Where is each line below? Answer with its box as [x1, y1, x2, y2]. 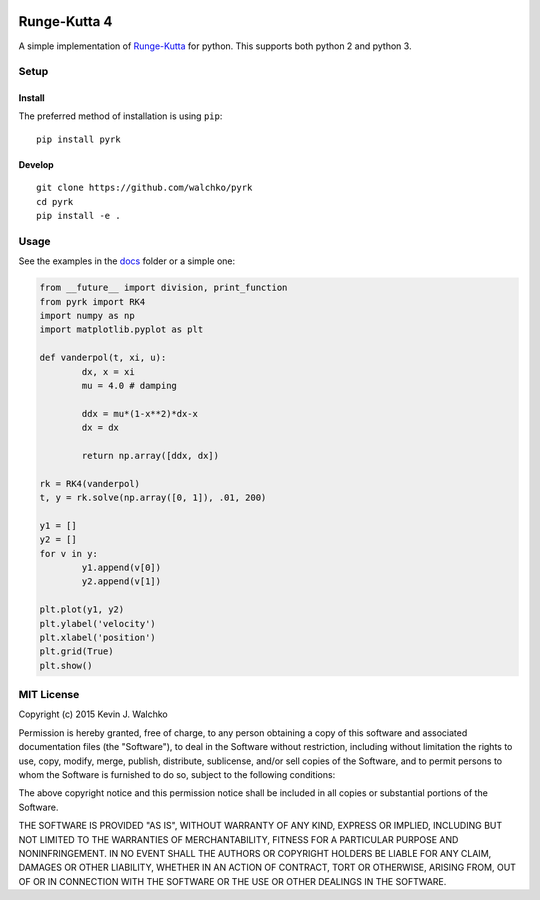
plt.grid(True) [39, 646, 114, 657]
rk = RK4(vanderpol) [39, 478, 140, 489]
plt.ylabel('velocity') [39, 618, 157, 629]
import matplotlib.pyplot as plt [39, 324, 204, 335]
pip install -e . [36, 210, 121, 222]
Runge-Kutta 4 [18, 13, 113, 30]
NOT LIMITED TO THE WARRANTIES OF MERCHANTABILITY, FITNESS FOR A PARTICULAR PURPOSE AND [18, 833, 459, 845]
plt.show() [39, 660, 93, 671]
